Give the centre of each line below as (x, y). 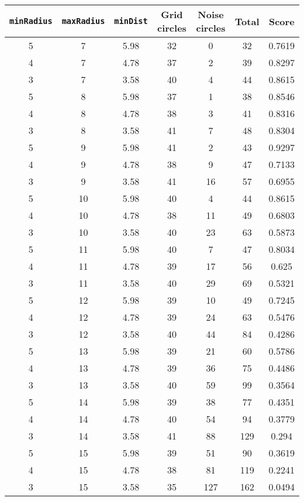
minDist (131, 21)
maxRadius (83, 21)
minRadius (31, 21)
